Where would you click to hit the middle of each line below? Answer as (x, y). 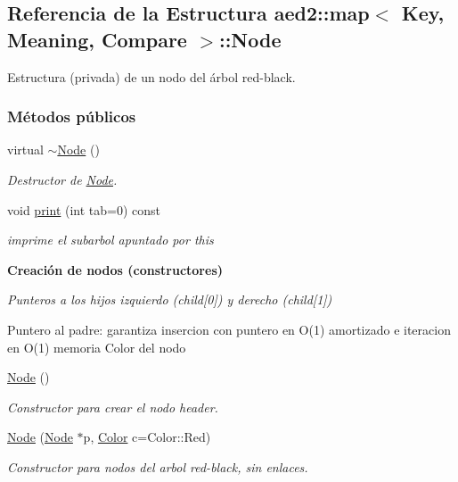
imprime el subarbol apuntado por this (110, 240)
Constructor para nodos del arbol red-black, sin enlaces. (158, 466)
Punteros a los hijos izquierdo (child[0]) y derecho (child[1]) (170, 299)
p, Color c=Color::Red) (147, 437)
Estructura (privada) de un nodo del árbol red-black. (151, 76)
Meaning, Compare (97, 39)
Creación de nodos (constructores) (115, 269)
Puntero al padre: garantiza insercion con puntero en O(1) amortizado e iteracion (229, 329)
